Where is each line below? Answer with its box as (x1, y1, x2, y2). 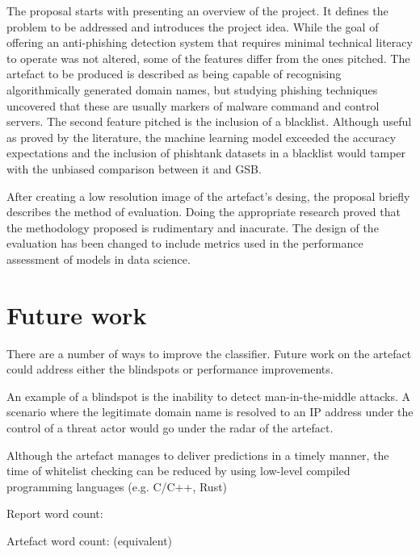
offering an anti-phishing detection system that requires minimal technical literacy (6, 34, 413, 51)
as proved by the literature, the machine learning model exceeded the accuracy (6, 128, 397, 145)
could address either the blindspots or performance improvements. (6, 361, 334, 378)
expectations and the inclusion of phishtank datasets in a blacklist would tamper (6, 144, 406, 161)
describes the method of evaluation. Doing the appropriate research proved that (6, 203, 401, 220)
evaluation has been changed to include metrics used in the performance (6, 235, 363, 252)
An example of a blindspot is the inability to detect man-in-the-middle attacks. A (6, 387, 410, 404)
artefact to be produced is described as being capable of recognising (6, 65, 342, 82)
